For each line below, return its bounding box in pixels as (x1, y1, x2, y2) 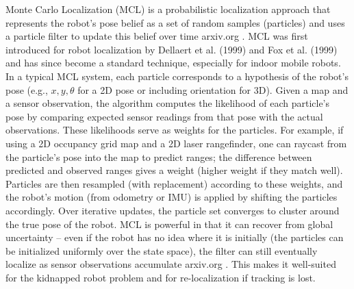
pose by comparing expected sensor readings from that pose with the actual (5, 109, 323, 123)
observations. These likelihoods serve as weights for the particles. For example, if (5, 123, 344, 137)
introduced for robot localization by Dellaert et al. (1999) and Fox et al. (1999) (5, 42, 338, 56)
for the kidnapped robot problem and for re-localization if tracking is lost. (5, 270, 316, 284)
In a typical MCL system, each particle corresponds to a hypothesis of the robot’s (5, 68, 349, 83)
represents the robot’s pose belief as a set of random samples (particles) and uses (5, 15, 345, 29)
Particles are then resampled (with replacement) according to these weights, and (5, 176, 343, 190)
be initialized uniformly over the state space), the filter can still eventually (5, 243, 318, 257)
